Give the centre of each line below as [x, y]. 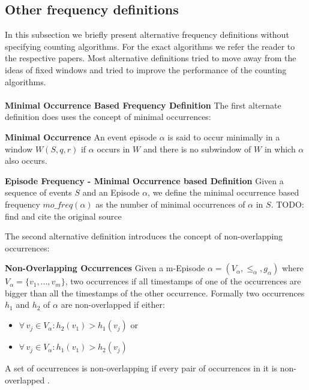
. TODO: [287, 204]
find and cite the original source [63, 216]
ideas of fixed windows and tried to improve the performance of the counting [146, 69]
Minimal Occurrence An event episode [81, 136]
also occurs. [26, 160]
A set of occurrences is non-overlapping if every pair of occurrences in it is [141, 368]
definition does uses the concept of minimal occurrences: [108, 117]
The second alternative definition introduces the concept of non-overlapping [144, 236]
